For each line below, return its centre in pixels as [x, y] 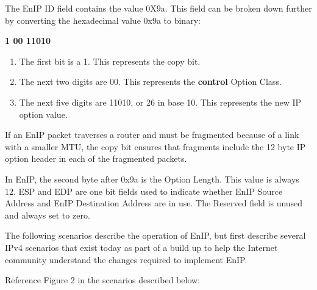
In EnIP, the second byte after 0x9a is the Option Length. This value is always [152, 179]
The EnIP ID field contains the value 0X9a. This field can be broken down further [158, 8]
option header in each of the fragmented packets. [96, 158]
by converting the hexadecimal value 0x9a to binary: [103, 20]
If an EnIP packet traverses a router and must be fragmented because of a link [152, 135]
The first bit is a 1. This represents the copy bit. [110, 61]
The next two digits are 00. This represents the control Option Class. [150, 82]
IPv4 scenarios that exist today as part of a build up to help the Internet [141, 247]
